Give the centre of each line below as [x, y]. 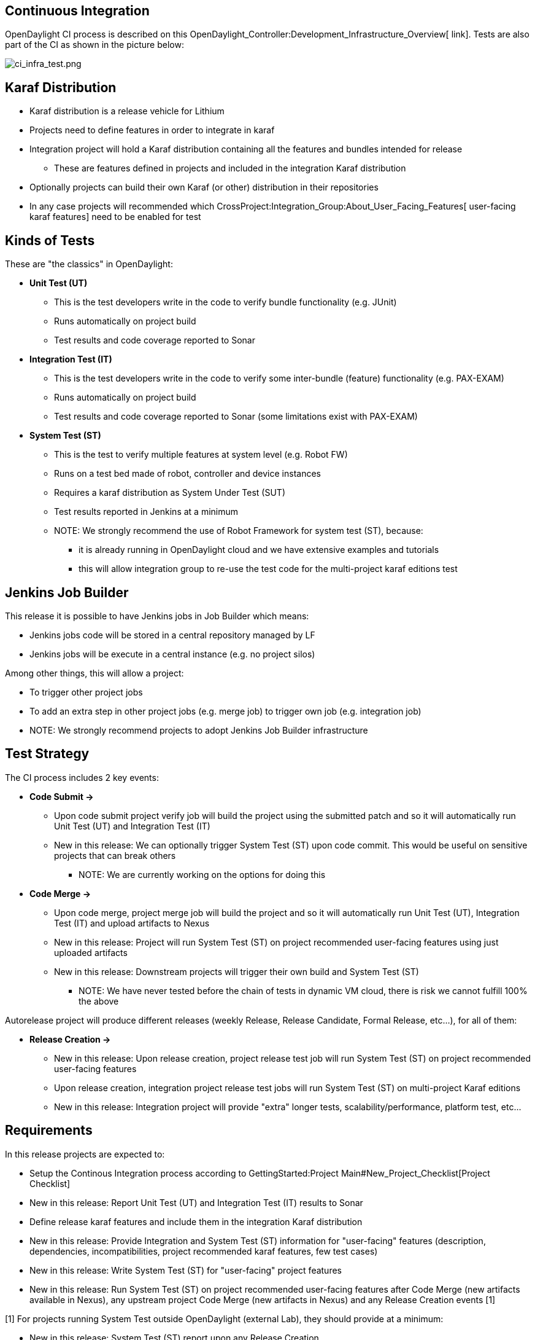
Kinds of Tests [50, 240]
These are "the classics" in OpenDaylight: [89, 264]
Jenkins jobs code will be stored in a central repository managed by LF [172, 635]
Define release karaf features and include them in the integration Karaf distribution [196, 1221]
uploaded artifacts [91, 952]
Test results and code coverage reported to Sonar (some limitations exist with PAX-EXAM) [236, 417]
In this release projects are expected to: [85, 1154]
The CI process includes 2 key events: [82, 777]
